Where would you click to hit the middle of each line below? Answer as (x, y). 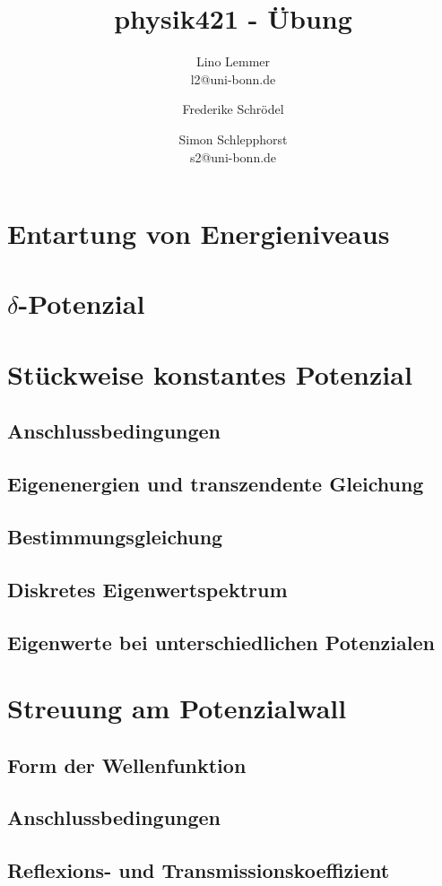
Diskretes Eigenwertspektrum (147, 589)
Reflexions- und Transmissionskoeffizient (199, 870)
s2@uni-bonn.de (233, 156)
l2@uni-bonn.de (233, 78)
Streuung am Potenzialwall (177, 708)
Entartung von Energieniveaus (199, 234)
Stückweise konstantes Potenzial (210, 374)
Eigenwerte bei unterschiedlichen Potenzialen (221, 642)
